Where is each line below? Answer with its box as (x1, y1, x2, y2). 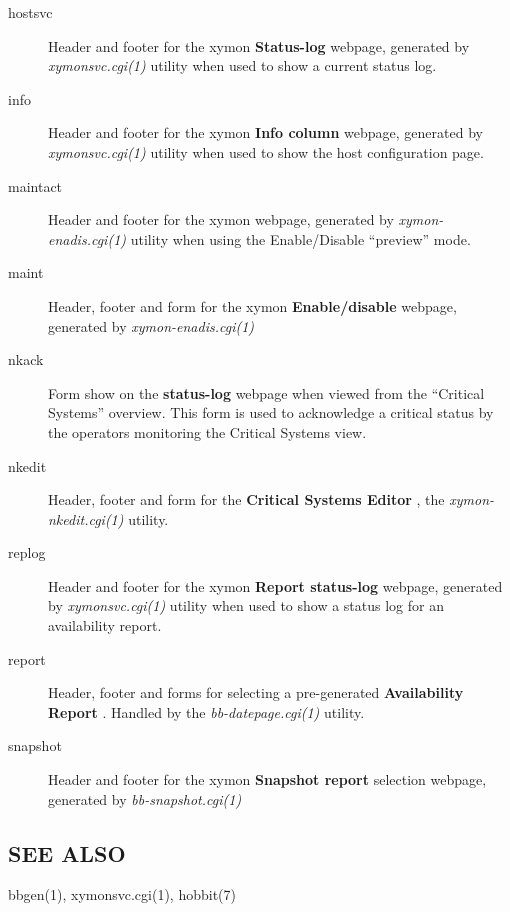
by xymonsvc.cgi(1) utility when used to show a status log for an (48, 595, 444, 616)
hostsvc (8, 2, 53, 22)
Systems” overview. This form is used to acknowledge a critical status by (48, 402, 494, 423)
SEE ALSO (8, 837, 126, 868)
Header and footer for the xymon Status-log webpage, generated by (48, 35, 470, 56)
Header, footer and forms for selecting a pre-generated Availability (48, 682, 464, 703)
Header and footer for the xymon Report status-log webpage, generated (48, 575, 503, 596)
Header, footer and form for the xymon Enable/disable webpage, (48, 295, 457, 316)
